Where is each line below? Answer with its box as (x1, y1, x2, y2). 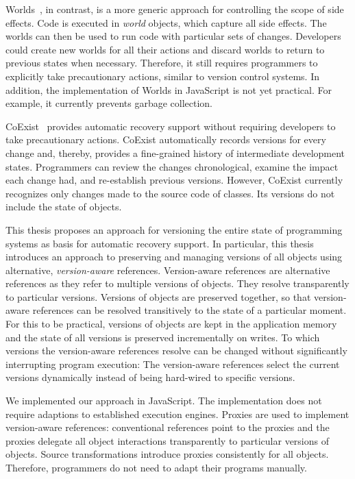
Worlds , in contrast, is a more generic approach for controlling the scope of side (5, 2, 344, 16)
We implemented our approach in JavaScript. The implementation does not (5, 393, 322, 408)
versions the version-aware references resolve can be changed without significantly (5, 343, 347, 358)
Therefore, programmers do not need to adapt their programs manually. (5, 460, 307, 474)
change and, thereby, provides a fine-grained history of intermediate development (5, 145, 345, 160)
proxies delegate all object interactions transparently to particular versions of (5, 433, 330, 447)
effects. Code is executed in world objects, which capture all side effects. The (5, 15, 327, 29)
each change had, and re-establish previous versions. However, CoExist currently (5, 173, 343, 187)
